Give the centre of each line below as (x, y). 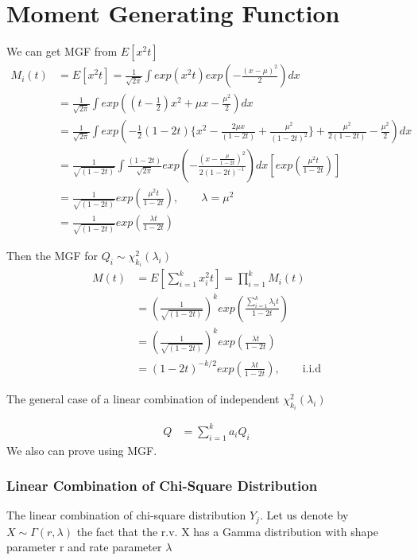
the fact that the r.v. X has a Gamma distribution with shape (227, 531)
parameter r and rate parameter (84, 547)
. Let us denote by (304, 515)
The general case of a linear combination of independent (143, 398)
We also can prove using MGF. (82, 450)
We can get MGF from (62, 51)
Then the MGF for (52, 255)
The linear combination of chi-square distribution (126, 515)
